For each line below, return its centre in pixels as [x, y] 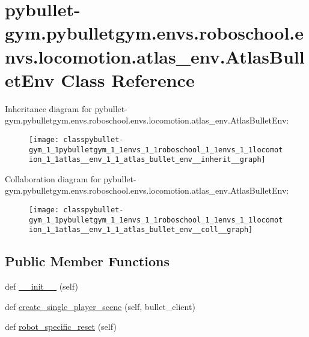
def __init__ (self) [41, 286]
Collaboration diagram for [53, 178]
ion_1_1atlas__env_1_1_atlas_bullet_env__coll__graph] [141, 230]
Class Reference [128, 79]
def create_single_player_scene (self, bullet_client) [100, 306]
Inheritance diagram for [48, 108]
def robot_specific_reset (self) [61, 327]
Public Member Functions [87, 261]
